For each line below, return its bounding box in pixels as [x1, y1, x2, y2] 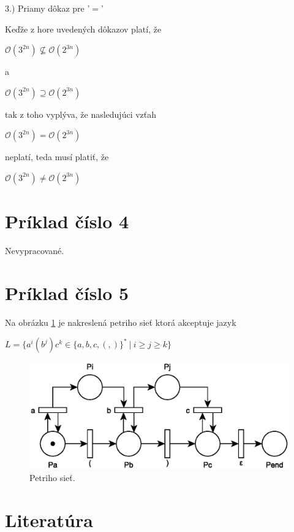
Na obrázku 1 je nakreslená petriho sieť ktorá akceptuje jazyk [5, 315, 236, 328]
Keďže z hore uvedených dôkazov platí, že [5, 22, 162, 35]
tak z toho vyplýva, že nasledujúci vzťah [5, 107, 157, 120]
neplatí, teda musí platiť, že [5, 150, 109, 163]
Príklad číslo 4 [5, 209, 129, 234]
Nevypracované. [5, 244, 64, 257]
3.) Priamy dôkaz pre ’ [5, 2, 90, 14]
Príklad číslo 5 [5, 280, 129, 305]
